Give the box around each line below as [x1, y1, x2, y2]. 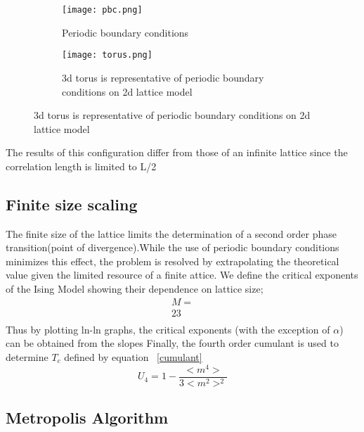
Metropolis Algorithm [6, 407, 169, 428]
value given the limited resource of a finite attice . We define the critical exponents [6, 267, 358, 282]
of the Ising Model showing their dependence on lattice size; [6, 281, 264, 296]
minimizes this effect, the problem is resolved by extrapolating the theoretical [6, 253, 339, 268]
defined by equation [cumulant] [64, 349, 202, 364]
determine [6, 349, 48, 364]
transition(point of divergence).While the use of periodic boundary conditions [6, 240, 339, 255]
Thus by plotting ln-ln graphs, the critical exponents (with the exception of [6, 322, 330, 336]
